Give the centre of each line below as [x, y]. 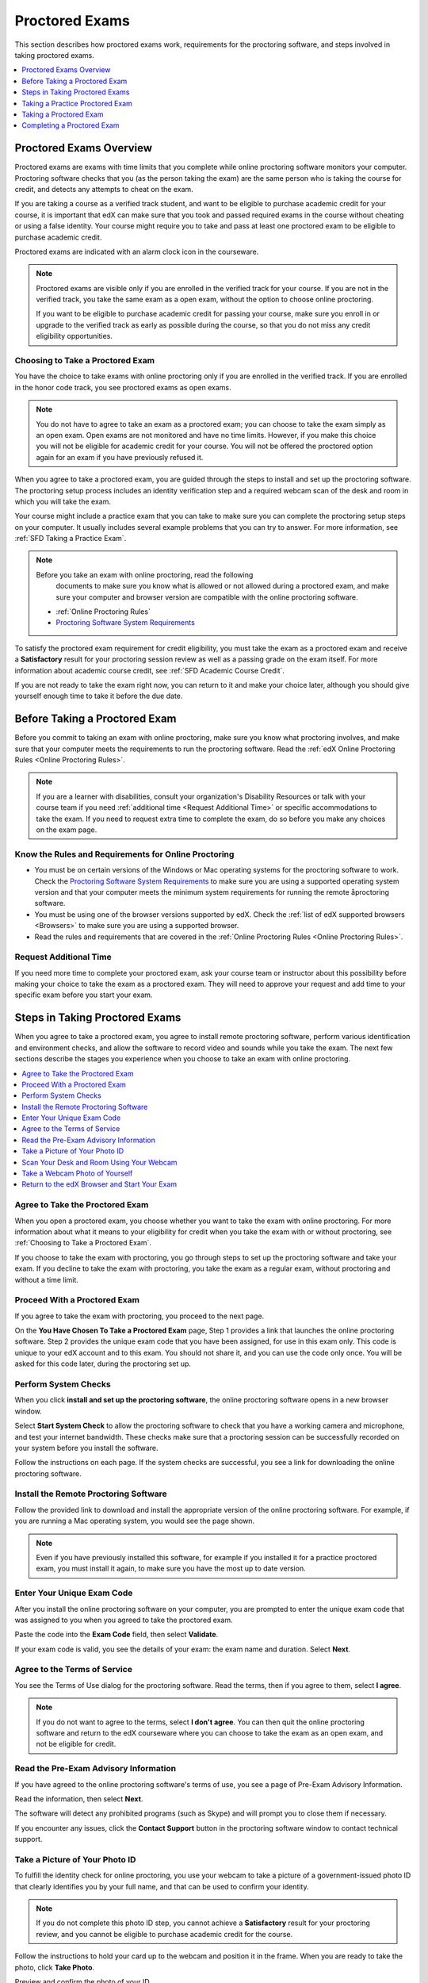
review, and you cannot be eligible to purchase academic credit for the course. [164, 1934]
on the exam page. [67, 830]
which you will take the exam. [63, 501]
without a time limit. [47, 1279]
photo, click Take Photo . [55, 1967]
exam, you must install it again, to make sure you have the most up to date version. [171, 1569]
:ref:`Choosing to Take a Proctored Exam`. [83, 1243]
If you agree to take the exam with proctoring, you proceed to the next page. [139, 1316]
